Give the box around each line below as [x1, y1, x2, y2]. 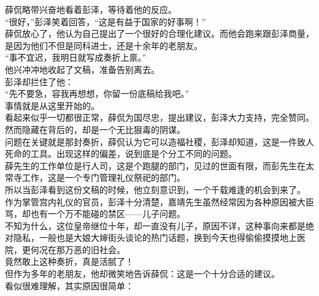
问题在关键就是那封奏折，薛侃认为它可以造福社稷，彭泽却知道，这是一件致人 [5, 135, 314, 148]
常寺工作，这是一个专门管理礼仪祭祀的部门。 [5, 171, 185, 184]
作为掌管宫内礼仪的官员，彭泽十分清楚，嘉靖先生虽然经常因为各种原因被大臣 [5, 195, 314, 208]
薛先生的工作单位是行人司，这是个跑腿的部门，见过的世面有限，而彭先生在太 [5, 159, 314, 172]
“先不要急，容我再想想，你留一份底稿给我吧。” [5, 87, 190, 100]
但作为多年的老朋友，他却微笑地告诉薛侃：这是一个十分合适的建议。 [5, 267, 280, 280]
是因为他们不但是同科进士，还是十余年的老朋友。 [5, 39, 202, 51]
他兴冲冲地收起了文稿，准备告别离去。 [5, 63, 159, 75]
